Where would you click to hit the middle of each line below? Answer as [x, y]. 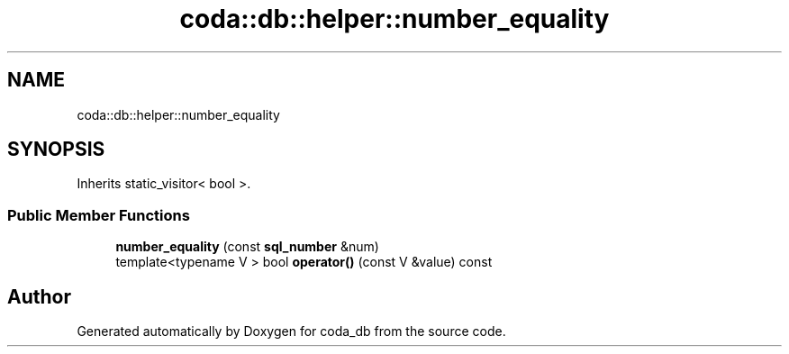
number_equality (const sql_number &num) [247, 247]
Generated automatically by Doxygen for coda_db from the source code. [291, 331]
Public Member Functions [99, 215]
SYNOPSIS [56, 150]
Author [39, 296]
